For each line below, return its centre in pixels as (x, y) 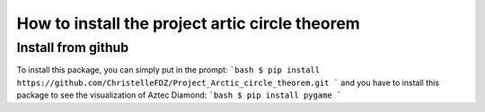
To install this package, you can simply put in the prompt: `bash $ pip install (168, 70)
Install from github (73, 47)
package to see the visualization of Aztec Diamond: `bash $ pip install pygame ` (179, 95)
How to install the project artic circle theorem (189, 23)
